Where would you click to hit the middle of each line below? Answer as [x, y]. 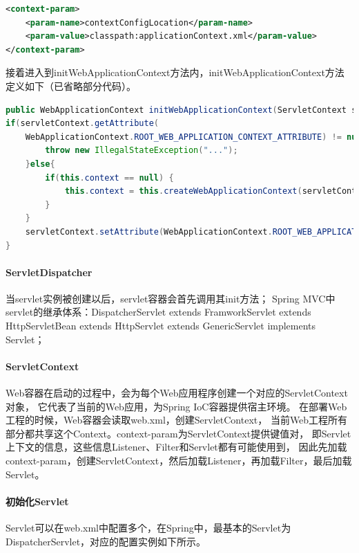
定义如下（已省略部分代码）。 [71, 85]
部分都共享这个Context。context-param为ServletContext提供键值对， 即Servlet [178, 433]
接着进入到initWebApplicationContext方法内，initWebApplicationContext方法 [175, 72]
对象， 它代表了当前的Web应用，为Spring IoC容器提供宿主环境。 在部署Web [176, 406]
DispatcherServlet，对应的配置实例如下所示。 [106, 541]
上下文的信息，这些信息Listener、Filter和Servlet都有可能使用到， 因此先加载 [176, 447]
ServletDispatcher [49, 272]
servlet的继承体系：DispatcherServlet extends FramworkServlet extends [158, 312]
